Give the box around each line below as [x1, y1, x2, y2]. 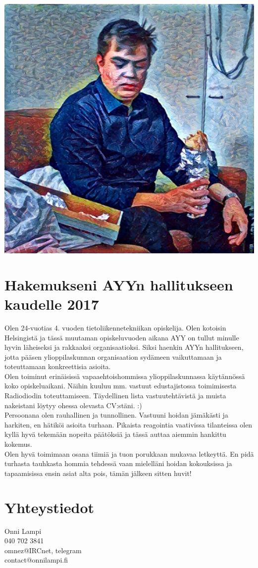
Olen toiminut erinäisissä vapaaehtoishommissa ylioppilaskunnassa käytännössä [4, 371, 245, 381]
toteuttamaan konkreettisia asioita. [4, 361, 111, 372]
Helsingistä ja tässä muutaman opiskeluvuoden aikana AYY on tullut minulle [4, 332, 239, 342]
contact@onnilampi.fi [4, 555, 68, 565]
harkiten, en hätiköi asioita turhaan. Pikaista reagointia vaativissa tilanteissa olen [4, 419, 253, 429]
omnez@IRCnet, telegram [4, 545, 82, 555]
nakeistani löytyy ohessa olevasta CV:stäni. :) [4, 400, 142, 410]
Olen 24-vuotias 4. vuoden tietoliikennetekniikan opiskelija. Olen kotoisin [4, 322, 226, 332]
